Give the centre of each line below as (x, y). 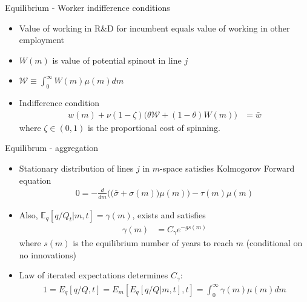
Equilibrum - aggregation (51, 148)
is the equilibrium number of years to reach (153, 243)
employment (42, 40)
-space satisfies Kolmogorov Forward (227, 168)
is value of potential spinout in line (117, 60)
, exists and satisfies (169, 214)
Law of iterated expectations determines (94, 275)
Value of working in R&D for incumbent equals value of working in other (154, 28)
